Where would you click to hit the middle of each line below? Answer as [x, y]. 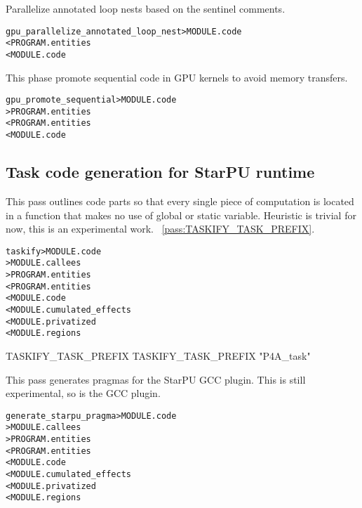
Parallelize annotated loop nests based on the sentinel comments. [146, 8]
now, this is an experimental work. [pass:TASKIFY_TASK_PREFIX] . [160, 229]
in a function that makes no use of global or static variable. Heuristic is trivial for [181, 215]
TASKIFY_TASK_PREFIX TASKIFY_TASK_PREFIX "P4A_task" [158, 356]
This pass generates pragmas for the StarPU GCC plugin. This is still [156, 379]
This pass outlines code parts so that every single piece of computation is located [180, 201]
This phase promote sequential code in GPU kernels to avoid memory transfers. [177, 77]
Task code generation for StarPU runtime [160, 172]
